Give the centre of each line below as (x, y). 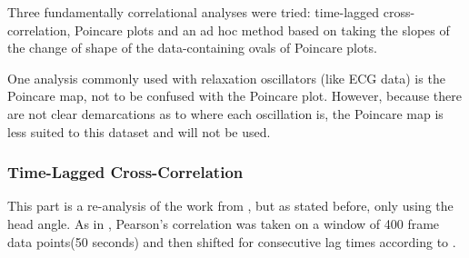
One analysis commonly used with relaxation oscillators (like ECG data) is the (226, 78)
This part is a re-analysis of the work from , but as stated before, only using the (230, 206)
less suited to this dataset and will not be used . (139, 131)
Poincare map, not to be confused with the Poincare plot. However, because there (235, 96)
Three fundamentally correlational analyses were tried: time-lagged (194, 12)
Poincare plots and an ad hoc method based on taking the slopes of (262, 30)
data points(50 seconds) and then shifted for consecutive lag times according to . (232, 241)
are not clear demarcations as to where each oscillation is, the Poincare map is (225, 113)
